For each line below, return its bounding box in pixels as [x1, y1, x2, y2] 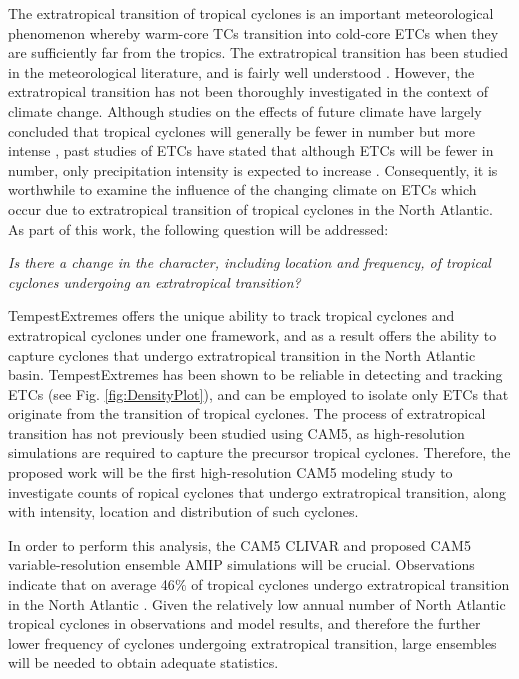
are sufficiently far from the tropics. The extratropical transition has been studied [8, 42, 509, 63]
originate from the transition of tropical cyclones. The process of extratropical [8, 403, 486, 424]
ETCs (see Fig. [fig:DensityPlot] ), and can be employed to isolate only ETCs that [8, 383, 509, 404]
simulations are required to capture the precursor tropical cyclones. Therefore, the [8, 442, 511, 463]
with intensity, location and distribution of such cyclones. [8, 501, 359, 522]
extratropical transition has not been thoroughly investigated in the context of [8, 81, 488, 102]
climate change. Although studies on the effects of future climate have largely [8, 100, 482, 121]
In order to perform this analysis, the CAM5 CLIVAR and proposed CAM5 [8, 534, 471, 555]
